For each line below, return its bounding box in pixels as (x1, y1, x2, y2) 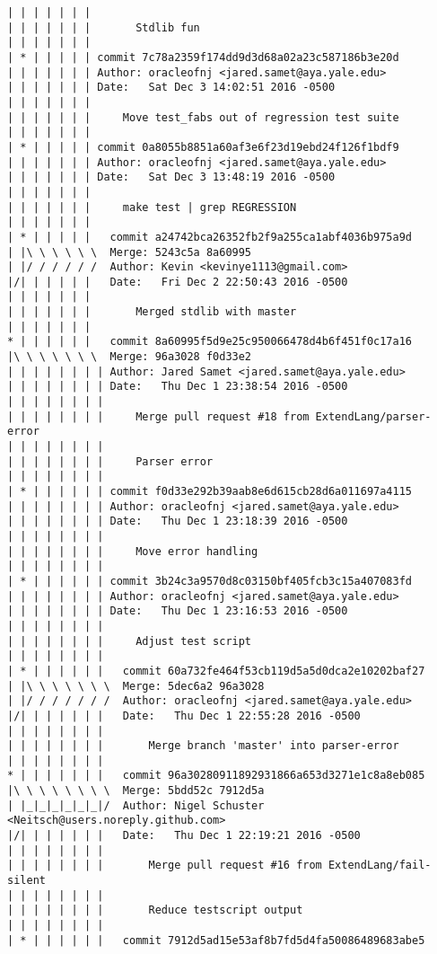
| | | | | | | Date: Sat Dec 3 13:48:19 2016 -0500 (7, 171, 336, 184)
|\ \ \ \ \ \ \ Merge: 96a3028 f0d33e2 (7, 350, 252, 364)
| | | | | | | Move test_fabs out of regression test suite (7, 110, 399, 124)
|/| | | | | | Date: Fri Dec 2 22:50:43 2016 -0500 (7, 275, 348, 288)
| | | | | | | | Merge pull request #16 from (7, 859, 322, 872)
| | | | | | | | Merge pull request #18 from (7, 410, 310, 423)
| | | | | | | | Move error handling (7, 544, 258, 558)
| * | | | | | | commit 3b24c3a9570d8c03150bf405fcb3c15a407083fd (7, 574, 413, 587)
